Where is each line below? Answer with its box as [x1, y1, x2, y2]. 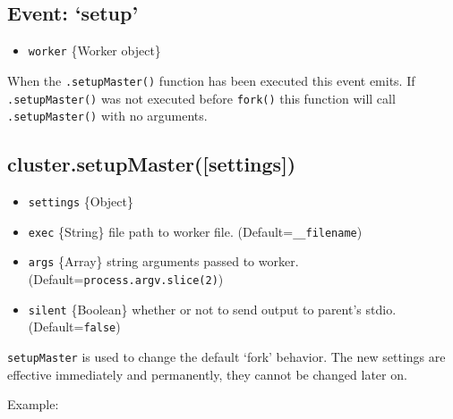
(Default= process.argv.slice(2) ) [28, 270, 224, 288]
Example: [7, 395, 59, 414]
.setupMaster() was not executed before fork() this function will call [7, 88, 396, 107]
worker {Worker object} [28, 41, 161, 60]
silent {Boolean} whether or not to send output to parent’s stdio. [28, 299, 397, 318]
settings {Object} [28, 192, 133, 211]
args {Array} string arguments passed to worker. [28, 252, 299, 271]
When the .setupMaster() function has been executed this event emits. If [7, 71, 415, 89]
